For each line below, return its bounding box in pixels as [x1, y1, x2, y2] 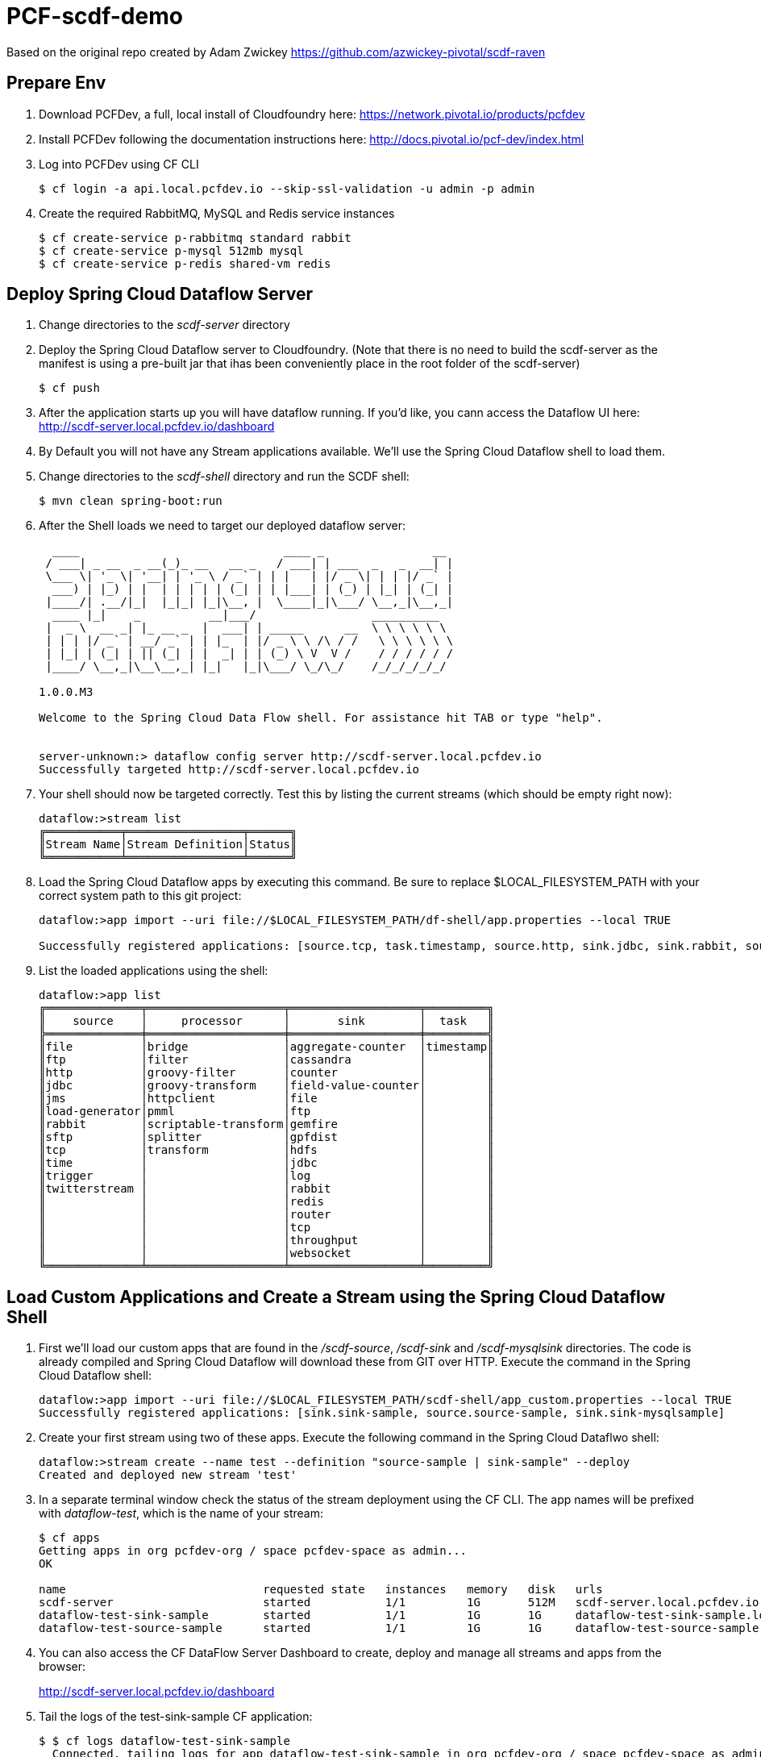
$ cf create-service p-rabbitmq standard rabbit [39, 231, 351, 244]
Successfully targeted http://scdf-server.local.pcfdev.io [39, 763, 420, 776]
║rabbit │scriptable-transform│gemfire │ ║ [39, 1118, 494, 1131]
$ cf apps [39, 1531, 100, 1545]
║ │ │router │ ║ [39, 1208, 494, 1222]
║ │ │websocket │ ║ [39, 1247, 494, 1260]
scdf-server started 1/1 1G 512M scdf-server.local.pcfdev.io [39, 1596, 759, 1609]
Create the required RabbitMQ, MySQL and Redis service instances [39, 206, 395, 220]
